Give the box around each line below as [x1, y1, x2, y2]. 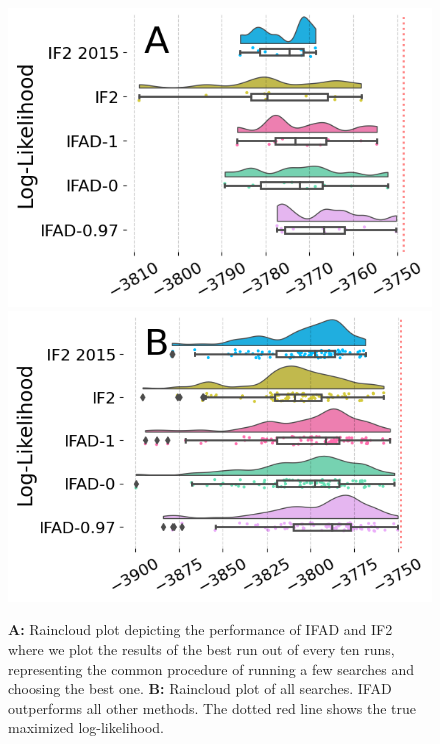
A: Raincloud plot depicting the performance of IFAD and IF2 [8, 619, 393, 640]
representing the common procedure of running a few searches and [8, 658, 415, 679]
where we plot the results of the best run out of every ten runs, [8, 638, 395, 659]
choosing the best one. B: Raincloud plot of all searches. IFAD [8, 678, 392, 699]
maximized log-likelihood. [8, 717, 164, 738]
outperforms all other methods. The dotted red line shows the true [8, 697, 417, 718]
